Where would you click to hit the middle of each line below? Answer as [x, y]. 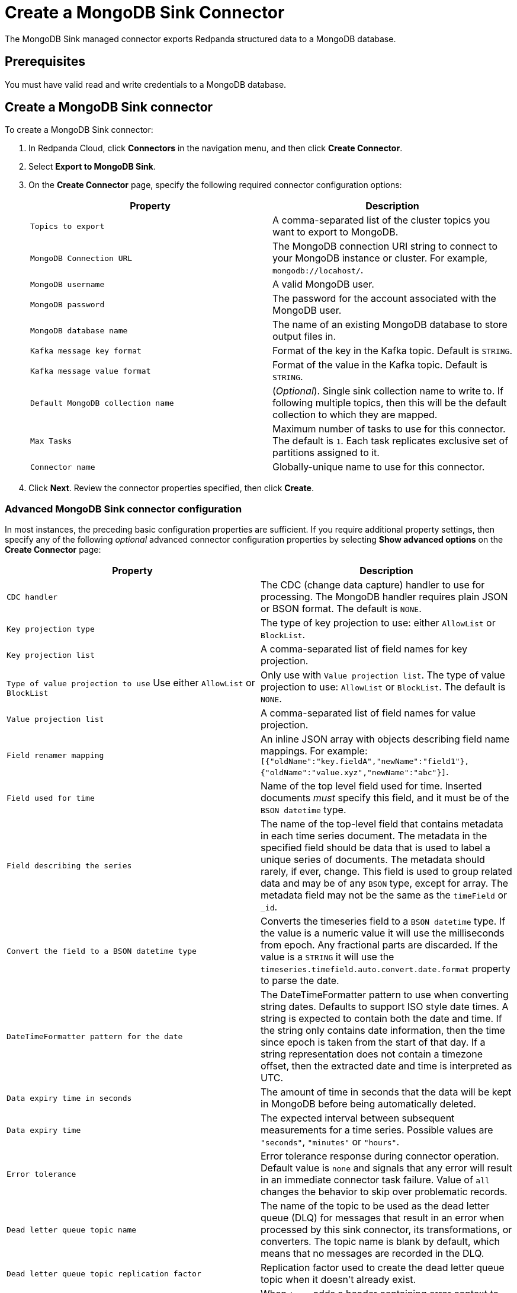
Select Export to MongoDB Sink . [92, 167]
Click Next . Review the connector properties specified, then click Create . [171, 488]
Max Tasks [51, 441]
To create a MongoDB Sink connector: [79, 130]
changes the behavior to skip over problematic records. [384, 1192]
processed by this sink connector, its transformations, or [386, 1230]
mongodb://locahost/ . [318, 270]
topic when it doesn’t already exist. [338, 1280]
